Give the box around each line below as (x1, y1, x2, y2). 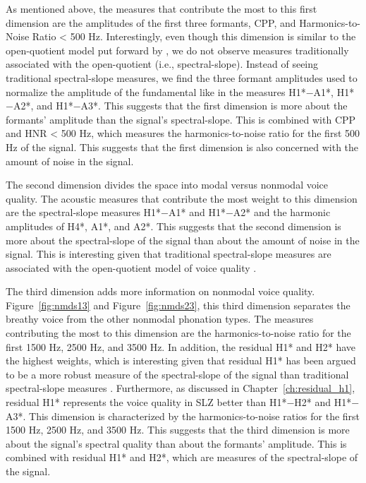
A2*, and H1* (13, 98, 73, 113)
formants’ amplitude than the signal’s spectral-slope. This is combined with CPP (6, 112, 356, 126)
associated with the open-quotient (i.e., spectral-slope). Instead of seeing (6, 56, 319, 71)
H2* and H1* (294, 395, 352, 410)
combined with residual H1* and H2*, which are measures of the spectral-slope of (6, 450, 358, 465)
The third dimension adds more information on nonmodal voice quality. (6, 284, 315, 299)
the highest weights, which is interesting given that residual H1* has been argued (6, 353, 356, 368)
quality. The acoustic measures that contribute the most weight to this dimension (6, 191, 358, 205)
